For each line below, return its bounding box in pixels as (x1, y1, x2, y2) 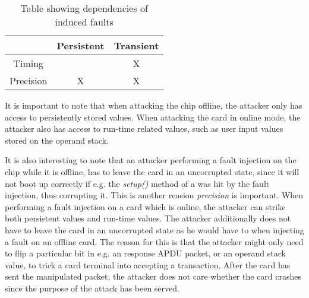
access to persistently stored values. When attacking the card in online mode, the (5, 110, 301, 123)
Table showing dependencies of (20, 1, 148, 15)
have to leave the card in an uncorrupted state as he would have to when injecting (5, 223, 304, 236)
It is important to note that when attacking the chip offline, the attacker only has (5, 99, 302, 111)
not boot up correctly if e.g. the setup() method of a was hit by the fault (5, 177, 270, 189)
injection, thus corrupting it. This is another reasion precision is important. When (5, 189, 304, 201)
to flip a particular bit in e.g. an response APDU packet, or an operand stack (5, 247, 286, 259)
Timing (13, 56, 44, 70)
